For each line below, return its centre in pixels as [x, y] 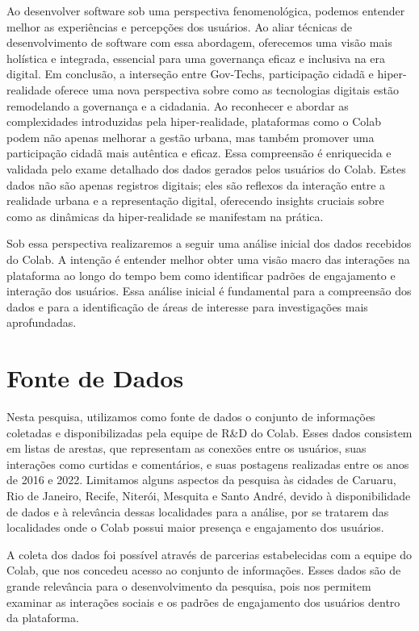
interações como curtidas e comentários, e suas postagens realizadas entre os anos [208, 464]
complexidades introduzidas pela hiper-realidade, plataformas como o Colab [194, 121]
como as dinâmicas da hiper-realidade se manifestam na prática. [165, 216]
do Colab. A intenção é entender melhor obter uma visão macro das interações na [208, 259]
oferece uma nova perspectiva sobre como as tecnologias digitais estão [226, 89]
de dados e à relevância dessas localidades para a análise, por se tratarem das [198, 511]
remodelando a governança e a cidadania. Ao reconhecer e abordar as [178, 105]
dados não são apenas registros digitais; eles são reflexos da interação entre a [196, 184]
